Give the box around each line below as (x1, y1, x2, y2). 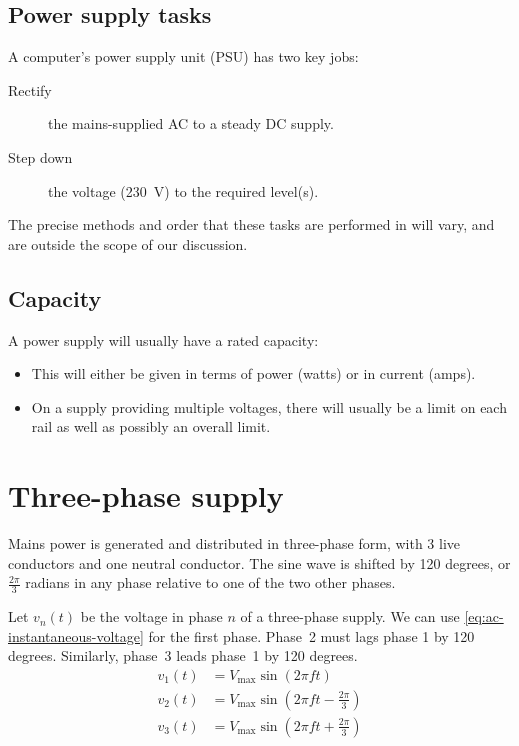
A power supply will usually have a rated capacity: (8, 329, 319, 350)
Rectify (8, 79, 52, 100)
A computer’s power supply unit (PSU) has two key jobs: (8, 46, 359, 67)
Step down (8, 146, 73, 167)
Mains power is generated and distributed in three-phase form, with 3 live (8, 533, 461, 554)
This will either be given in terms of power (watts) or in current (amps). (31, 363, 476, 384)
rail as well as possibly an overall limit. (31, 416, 271, 437)
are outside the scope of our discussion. (8, 233, 248, 254)
